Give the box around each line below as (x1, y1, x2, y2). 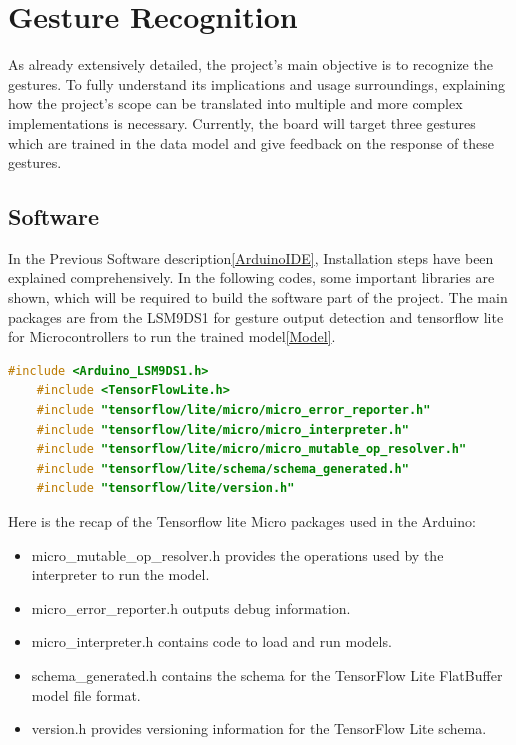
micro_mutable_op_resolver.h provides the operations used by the (31, 544, 444, 565)
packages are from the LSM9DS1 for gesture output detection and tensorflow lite (8, 306, 504, 327)
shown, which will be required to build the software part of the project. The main (8, 287, 508, 308)
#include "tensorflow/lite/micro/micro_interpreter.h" (36, 422, 409, 437)
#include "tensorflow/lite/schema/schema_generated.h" (36, 461, 409, 476)
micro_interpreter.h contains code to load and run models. (31, 631, 392, 652)
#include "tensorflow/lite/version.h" (36, 481, 295, 496)
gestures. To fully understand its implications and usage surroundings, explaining (8, 73, 506, 94)
